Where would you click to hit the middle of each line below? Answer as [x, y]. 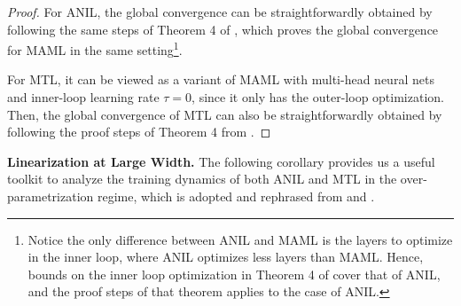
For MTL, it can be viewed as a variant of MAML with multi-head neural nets [221, 79]
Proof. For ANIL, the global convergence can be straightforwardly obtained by [220, 12]
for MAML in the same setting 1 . [95, 48]
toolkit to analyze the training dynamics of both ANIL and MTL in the [202, 179]
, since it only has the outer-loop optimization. [318, 97]
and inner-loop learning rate [83, 97]
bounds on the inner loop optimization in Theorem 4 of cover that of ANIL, [234, 274]
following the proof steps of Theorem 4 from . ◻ [139, 132]
